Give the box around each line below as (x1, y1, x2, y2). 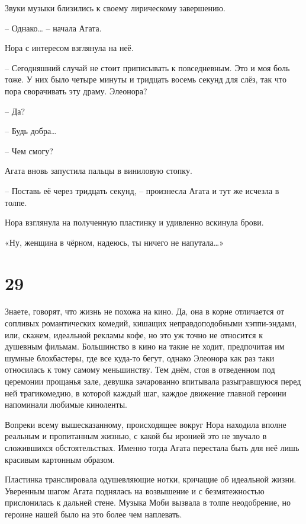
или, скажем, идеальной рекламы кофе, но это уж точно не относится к (5, 328, 263, 341)
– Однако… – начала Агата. (5, 21, 102, 34)
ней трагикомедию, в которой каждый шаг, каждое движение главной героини (5, 386, 286, 399)
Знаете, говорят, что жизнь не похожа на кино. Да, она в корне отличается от (5, 305, 285, 317)
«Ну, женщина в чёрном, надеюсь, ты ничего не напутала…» (5, 236, 224, 248)
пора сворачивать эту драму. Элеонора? (5, 84, 147, 97)
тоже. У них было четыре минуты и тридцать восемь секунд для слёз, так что (5, 73, 286, 85)
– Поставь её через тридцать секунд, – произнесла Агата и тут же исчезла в (5, 184, 279, 196)
